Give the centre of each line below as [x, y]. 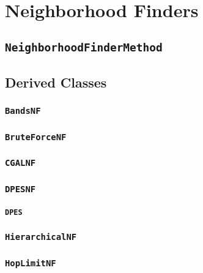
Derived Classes [56, 82]
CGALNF [20, 163]
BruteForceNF [36, 137]
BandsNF [23, 111]
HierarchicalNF [41, 237]
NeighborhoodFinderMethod [84, 47]
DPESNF [20, 189]
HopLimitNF [31, 263]
